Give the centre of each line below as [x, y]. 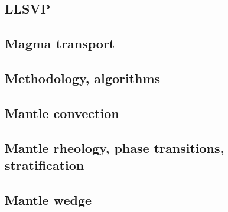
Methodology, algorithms [83, 78]
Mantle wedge [48, 199]
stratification [45, 164]
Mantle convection [62, 112]
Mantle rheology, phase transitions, [115, 147]
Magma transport [60, 43]
